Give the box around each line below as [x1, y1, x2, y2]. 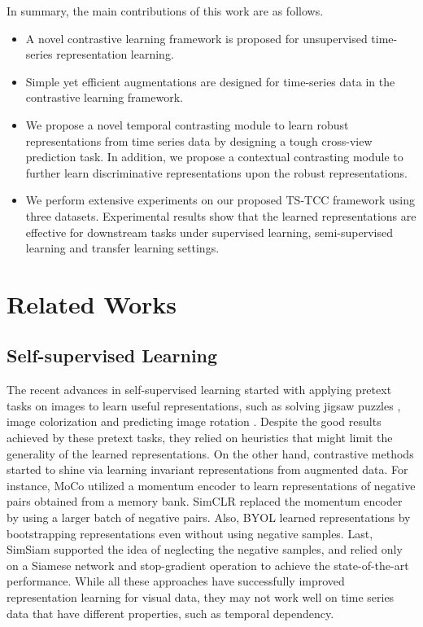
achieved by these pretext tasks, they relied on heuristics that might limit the [7, 429, 393, 446]
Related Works [7, 287, 177, 320]
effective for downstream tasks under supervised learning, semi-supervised [25, 223, 393, 240]
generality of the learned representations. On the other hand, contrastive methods [7, 445, 414, 462]
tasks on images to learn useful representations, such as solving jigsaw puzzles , [7, 397, 401, 414]
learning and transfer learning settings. [25, 239, 220, 256]
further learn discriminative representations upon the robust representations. [25, 164, 408, 181]
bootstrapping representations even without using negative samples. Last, [7, 524, 373, 541]
